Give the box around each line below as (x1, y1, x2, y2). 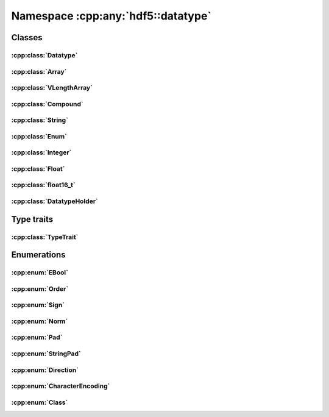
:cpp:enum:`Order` (11, 284, 69, 293)
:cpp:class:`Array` (11, 67, 67, 76)
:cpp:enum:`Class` (11, 398, 68, 407)
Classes (11, 32, 43, 43)
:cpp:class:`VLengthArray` (11, 84, 93, 92)
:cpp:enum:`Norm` (11, 317, 68, 326)
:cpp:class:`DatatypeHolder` (11, 197, 99, 205)
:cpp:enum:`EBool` (11, 268, 68, 277)
